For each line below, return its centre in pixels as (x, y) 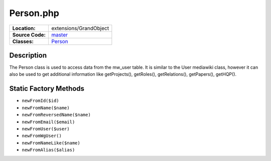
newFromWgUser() (42, 136)
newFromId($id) (41, 101)
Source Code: (29, 35)
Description (28, 55)
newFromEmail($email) (48, 122)
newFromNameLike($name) (51, 143)
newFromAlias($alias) (48, 150)
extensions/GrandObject (80, 28)
